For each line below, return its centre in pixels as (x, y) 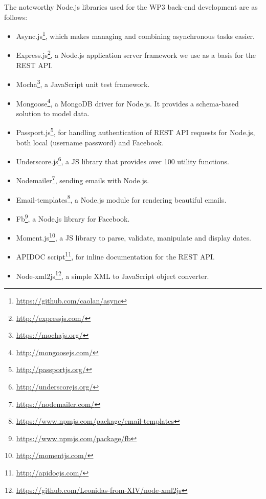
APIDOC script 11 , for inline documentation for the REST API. (115, 256)
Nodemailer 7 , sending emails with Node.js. (83, 180)
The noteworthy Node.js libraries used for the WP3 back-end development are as (131, 7)
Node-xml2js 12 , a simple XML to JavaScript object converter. (113, 275)
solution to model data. (53, 113)
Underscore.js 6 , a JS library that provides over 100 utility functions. (123, 160)
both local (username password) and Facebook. (90, 142)
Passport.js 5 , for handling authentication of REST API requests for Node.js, (136, 132)
